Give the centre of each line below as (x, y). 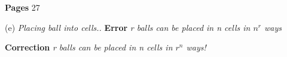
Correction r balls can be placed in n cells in (89, 47)
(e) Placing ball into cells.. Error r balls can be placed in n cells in (128, 27)
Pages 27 (22, 7)
